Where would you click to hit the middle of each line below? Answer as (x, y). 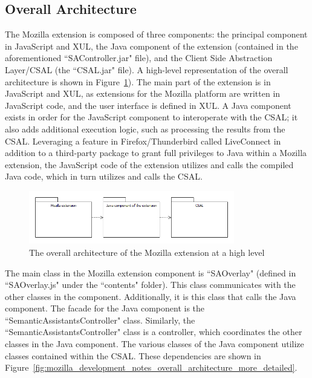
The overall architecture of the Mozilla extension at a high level (147, 252)
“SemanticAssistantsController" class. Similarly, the (100, 320)
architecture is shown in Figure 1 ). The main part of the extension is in (138, 81)
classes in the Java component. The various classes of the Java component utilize (154, 344)
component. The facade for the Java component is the (105, 308)
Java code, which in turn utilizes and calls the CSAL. (104, 176)
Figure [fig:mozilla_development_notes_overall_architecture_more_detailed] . (151, 367)
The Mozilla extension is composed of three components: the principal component (156, 34)
